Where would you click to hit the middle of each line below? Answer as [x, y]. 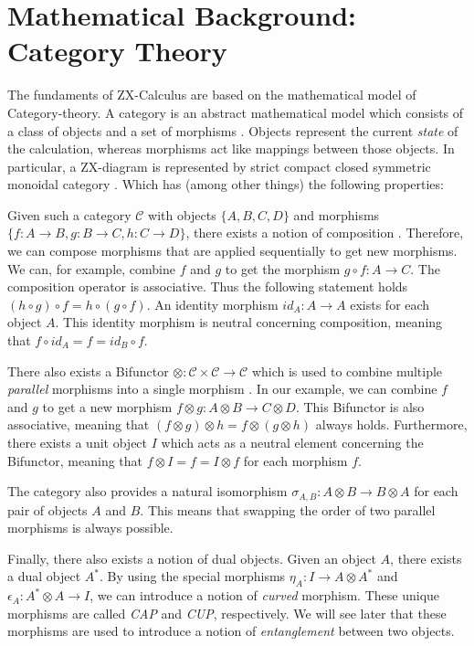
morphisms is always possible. [90, 528]
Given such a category [69, 214]
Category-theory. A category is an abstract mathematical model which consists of [236, 112]
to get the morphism [283, 268]
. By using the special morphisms [192, 576]
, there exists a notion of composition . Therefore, [325, 233]
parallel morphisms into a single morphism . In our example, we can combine [222, 389]
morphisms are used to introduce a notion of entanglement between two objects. [231, 631]
